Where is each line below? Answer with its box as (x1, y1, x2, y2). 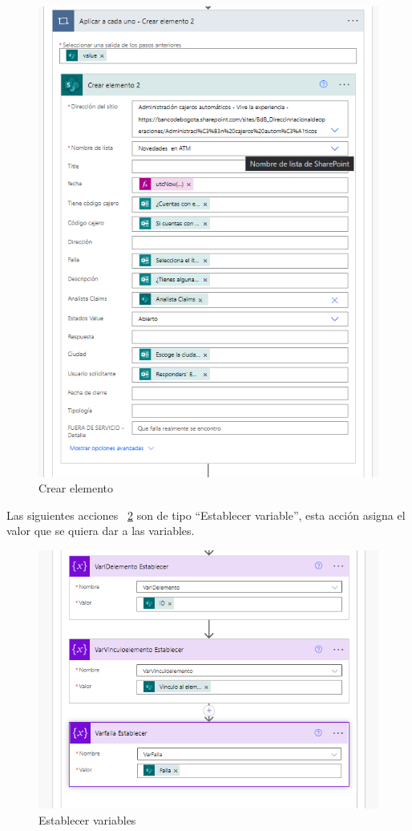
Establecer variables (38, 811, 136, 828)
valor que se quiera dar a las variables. (6, 522, 195, 539)
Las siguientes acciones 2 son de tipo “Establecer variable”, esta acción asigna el (6, 506, 406, 523)
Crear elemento (38, 480, 114, 497)
